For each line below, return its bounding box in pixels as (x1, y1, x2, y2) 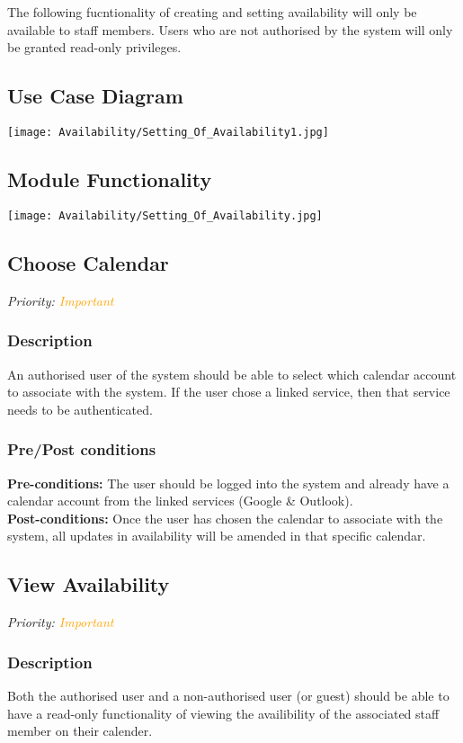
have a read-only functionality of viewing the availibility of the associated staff (7, 703, 440, 722)
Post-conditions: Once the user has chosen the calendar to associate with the (7, 508, 443, 527)
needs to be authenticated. (7, 399, 153, 418)
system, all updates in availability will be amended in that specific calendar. (7, 526, 426, 545)
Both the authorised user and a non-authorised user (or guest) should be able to (7, 685, 450, 704)
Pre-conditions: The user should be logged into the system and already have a (7, 473, 450, 492)
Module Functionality (7, 166, 212, 193)
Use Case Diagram (7, 82, 183, 110)
